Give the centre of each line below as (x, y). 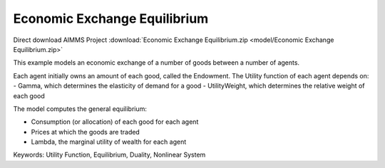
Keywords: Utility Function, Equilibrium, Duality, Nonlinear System (109, 155)
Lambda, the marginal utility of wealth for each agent (109, 142)
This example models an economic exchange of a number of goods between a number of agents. (156, 63)
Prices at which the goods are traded (86, 132)
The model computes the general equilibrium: (80, 109)
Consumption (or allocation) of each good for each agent (115, 122)
